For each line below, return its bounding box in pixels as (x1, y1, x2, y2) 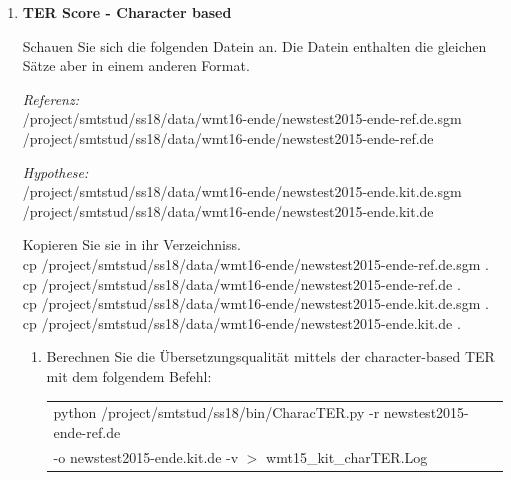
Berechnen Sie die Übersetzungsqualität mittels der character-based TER (46, 346, 495, 367)
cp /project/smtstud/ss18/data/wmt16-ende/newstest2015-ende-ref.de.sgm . (22, 253, 489, 274)
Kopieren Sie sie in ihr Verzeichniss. (22, 234, 241, 255)
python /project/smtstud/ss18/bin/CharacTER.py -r (53, 402, 380, 423)
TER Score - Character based (22, 2, 232, 22)
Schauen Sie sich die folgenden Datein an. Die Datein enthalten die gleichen (22, 35, 487, 56)
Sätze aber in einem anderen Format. (22, 55, 250, 76)
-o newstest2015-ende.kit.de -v (53, 446, 239, 467)
